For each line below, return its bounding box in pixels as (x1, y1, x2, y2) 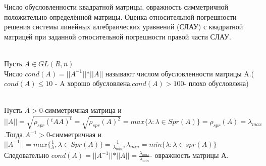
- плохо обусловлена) (184, 78, 249, 89)
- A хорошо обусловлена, (55, 78, 132, 89)
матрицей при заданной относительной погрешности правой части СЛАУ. (4, 31, 231, 41)
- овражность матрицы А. (150, 150, 229, 160)
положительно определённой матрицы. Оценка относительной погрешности (4, 11, 237, 22)
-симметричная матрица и (42, 105, 122, 115)
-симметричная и (49, 129, 102, 140)
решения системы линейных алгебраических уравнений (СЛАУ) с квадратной (4, 21, 243, 32)
